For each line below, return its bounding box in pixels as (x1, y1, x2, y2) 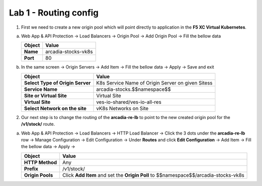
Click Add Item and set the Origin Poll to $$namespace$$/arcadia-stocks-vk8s (62, 171, 245, 178)
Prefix (24, 165, 38, 172)
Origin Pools (24, 171, 53, 178)
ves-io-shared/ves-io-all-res (96, 99, 162, 105)
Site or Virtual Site (24, 92, 67, 99)
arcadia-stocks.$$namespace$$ (96, 85, 171, 92)
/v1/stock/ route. (21, 121, 55, 127)
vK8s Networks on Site (96, 105, 149, 112)
